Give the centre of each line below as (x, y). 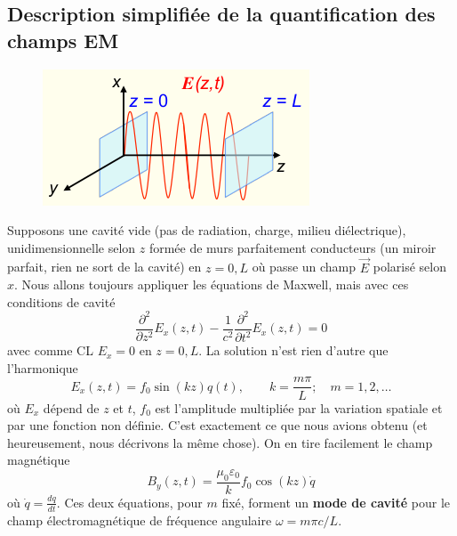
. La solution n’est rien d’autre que (293, 350)
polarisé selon (409, 267)
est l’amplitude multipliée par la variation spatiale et (299, 407)
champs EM (63, 40)
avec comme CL (50, 350)
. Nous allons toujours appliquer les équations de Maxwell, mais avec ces (212, 284)
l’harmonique (43, 367)
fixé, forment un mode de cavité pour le (336, 502)
